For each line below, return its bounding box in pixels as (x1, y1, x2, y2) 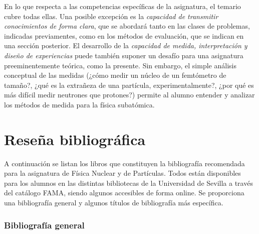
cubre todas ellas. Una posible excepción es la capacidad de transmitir (4, 11, 218, 21)
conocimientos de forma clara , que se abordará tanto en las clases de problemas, (4, 21, 250, 31)
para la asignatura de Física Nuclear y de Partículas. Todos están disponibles (4, 168, 241, 178)
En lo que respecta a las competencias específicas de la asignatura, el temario (4, 1, 241, 11)
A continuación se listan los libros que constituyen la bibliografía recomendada (4, 158, 245, 168)
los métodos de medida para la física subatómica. (4, 99, 155, 109)
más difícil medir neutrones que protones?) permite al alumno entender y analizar (4, 89, 255, 100)
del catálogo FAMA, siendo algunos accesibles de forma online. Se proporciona (4, 187, 244, 198)
